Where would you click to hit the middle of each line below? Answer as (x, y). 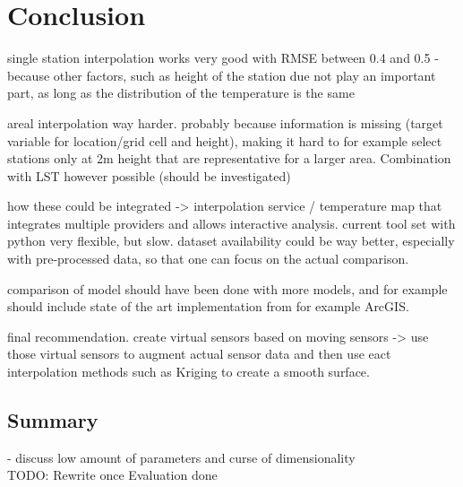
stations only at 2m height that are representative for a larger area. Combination (229, 158)
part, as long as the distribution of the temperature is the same (181, 93)
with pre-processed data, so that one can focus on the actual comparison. (208, 259)
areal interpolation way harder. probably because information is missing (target (225, 122)
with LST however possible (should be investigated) (149, 175)
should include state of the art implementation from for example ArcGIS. (208, 306)
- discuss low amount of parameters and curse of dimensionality (181, 457)
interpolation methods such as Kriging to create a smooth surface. (189, 372)
